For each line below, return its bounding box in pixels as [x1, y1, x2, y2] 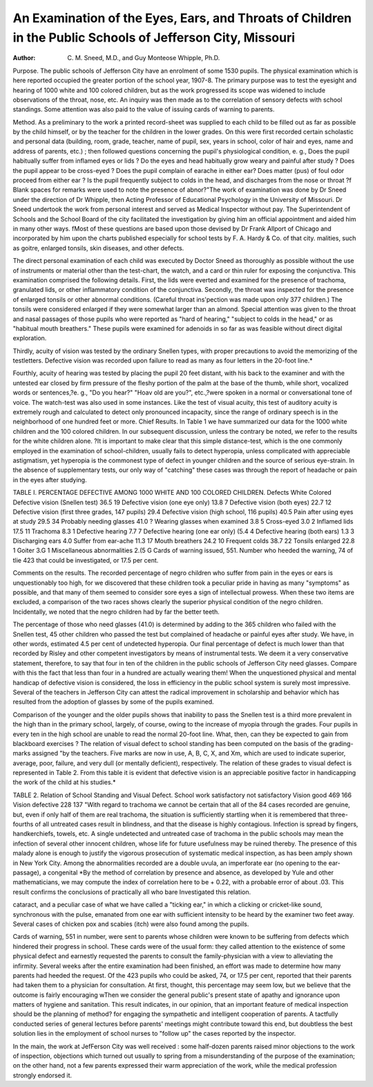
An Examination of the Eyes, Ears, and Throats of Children [12, 10, 352, 26]
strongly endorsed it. [12, 1071, 73, 1079]
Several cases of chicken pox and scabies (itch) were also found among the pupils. [12, 920, 249, 928]
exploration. [12, 334, 47, 342]
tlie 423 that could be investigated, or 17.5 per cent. [12, 556, 159, 564]
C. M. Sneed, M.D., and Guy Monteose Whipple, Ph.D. [67, 54, 220, 62]
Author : [12, 54, 36, 62]
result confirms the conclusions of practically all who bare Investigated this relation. [12, 888, 251, 896]
